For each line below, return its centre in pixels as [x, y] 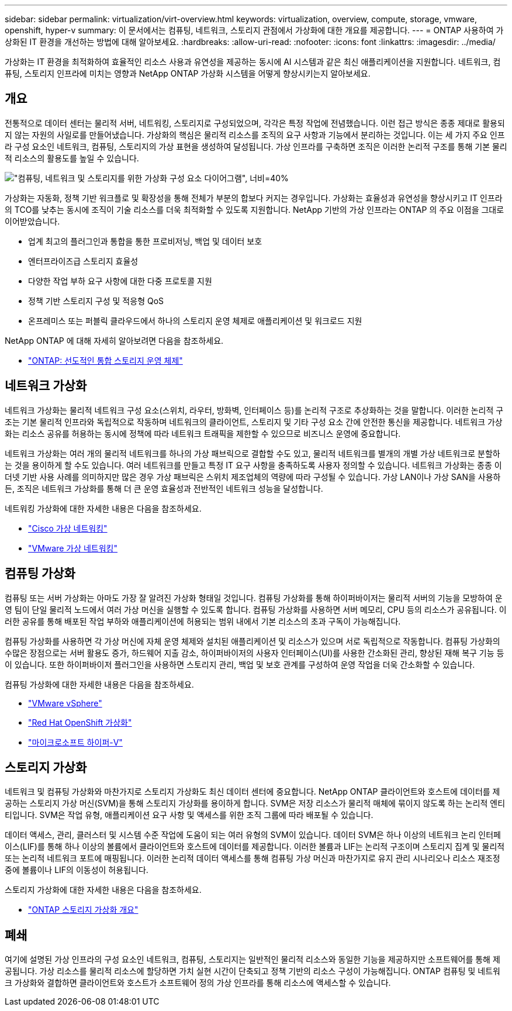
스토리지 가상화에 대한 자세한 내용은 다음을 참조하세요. [103, 890]
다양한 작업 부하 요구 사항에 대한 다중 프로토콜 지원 [120, 281]
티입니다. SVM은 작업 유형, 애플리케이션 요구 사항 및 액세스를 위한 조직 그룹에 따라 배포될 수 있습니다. [189, 815]
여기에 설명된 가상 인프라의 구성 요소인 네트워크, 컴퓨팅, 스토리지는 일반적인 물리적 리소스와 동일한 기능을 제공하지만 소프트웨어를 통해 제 [252, 960]
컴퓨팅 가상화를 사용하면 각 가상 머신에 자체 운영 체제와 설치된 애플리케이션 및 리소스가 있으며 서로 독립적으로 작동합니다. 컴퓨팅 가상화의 [252, 641]
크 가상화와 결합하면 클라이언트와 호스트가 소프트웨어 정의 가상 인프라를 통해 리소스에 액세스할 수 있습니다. [198, 983]
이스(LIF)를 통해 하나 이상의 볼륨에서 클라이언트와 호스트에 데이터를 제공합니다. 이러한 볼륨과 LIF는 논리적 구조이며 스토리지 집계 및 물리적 [255, 847]
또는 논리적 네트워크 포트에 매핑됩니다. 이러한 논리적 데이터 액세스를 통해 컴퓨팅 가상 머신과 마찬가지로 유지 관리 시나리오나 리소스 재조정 [252, 858]
